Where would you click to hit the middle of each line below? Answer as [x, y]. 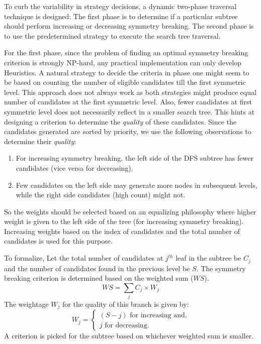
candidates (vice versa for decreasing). [74, 167]
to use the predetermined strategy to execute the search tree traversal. [112, 35]
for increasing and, [158, 315]
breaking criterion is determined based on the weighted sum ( [99, 278]
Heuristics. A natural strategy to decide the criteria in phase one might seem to [127, 72]
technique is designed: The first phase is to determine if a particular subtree [121, 16]
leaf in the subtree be [208, 258]
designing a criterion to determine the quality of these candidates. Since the [120, 121]
